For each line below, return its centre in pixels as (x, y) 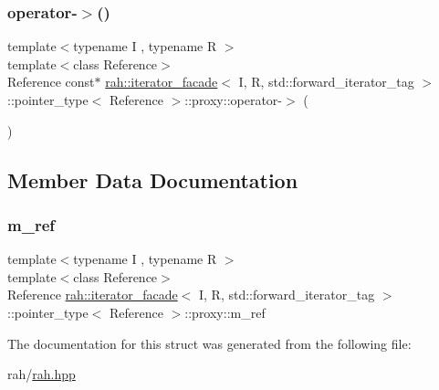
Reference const (51, 82)
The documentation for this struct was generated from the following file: (209, 343)
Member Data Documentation (153, 179)
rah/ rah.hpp (42, 374)
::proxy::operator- (234, 100)
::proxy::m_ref (225, 312)
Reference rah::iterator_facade (93, 295)
